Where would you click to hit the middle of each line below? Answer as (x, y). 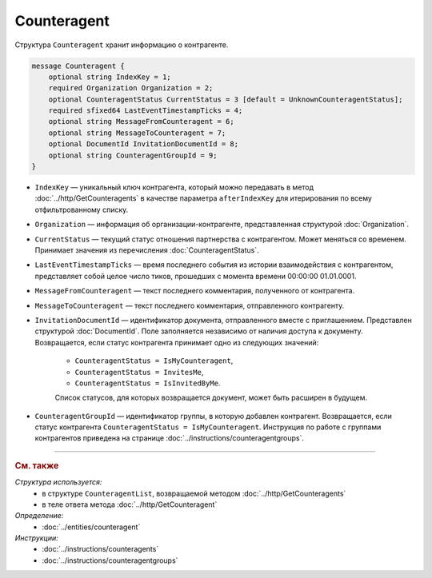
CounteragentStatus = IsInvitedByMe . (148, 383)
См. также (37, 465)
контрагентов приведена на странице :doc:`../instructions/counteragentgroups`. (169, 438)
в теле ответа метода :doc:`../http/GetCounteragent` (130, 504)
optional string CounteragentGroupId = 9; (133, 155)
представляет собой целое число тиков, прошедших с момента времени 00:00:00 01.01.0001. (196, 276)
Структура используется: (58, 482)
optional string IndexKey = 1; (110, 77)
